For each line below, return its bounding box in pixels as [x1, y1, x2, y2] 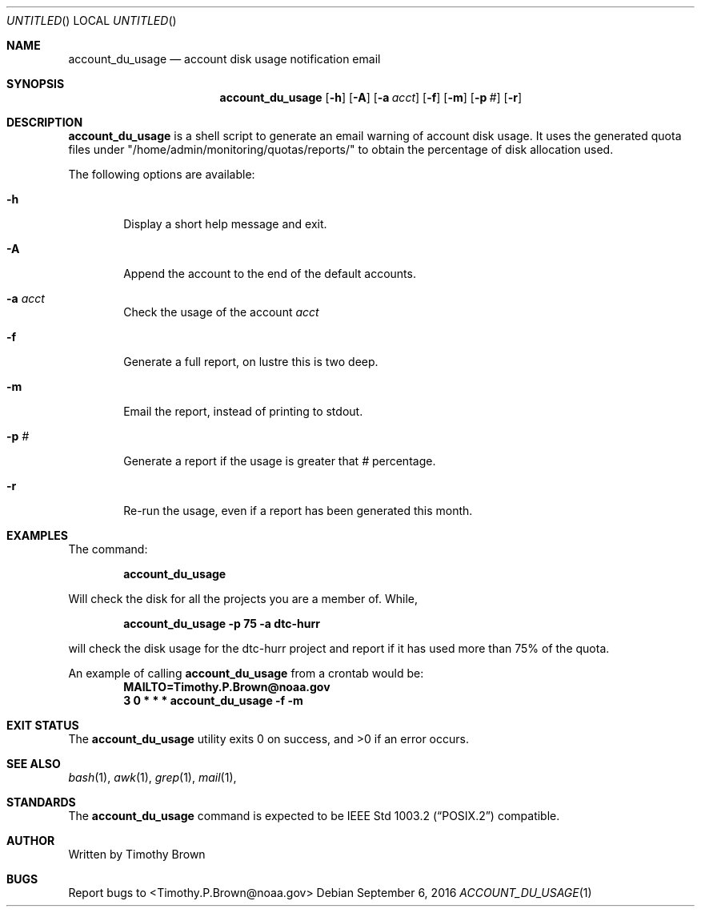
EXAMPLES [6, 529, 68, 542]
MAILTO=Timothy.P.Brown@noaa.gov [123, 680, 330, 694]
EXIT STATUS [6, 718, 79, 732]
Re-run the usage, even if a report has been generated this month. [123, 504, 473, 517]
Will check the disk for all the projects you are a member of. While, [68, 592, 418, 605]
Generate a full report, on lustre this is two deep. [123, 355, 379, 368]
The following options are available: [68, 167, 255, 181]
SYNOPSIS [6, 77, 65, 90]
